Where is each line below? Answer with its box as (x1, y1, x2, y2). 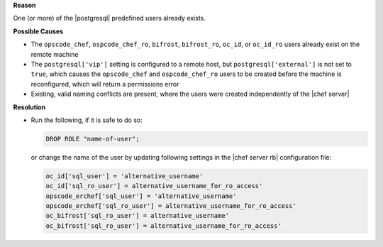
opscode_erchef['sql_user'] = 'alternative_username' (45, 192, 237, 200)
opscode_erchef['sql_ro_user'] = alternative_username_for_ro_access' (45, 202, 297, 210)
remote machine (30, 50, 79, 58)
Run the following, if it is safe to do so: (30, 116, 143, 124)
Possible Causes (13, 27, 64, 35)
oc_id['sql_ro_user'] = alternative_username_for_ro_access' (45, 182, 263, 190)
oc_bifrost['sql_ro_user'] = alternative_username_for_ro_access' (45, 221, 282, 230)
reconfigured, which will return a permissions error (30, 79, 179, 88)
